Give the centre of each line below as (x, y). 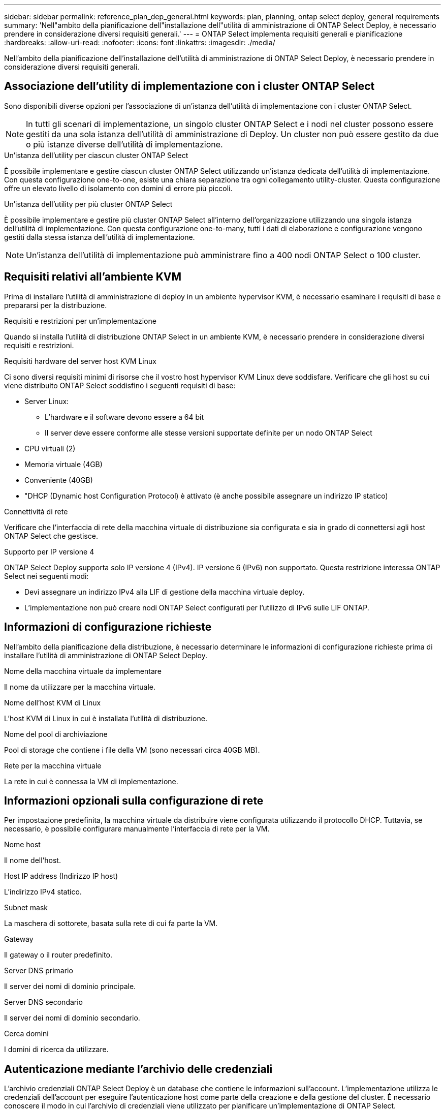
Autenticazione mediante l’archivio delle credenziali (138, 1069)
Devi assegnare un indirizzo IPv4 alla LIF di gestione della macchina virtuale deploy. (165, 592)
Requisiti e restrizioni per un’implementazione (80, 321)
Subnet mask (26, 908)
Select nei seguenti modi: (46, 576)
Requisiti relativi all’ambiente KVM (93, 277)
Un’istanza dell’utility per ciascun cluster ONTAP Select (96, 155)
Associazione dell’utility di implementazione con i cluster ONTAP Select (189, 86)
